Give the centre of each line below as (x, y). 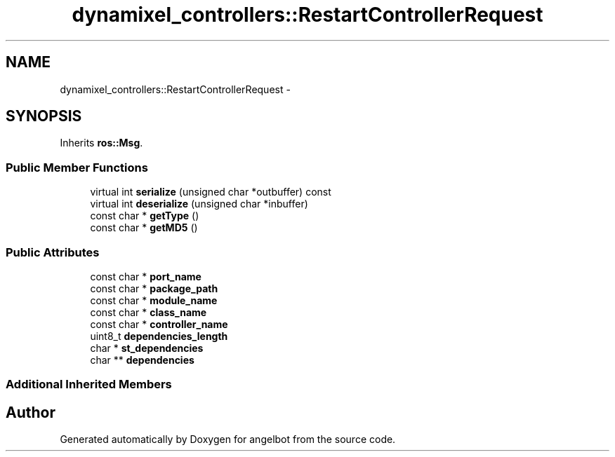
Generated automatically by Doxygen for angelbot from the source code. (228, 439)
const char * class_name (148, 312)
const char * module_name (154, 300)
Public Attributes (53, 252)
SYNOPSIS (44, 116)
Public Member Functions (77, 167)
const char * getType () (145, 216)
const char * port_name (146, 276)
